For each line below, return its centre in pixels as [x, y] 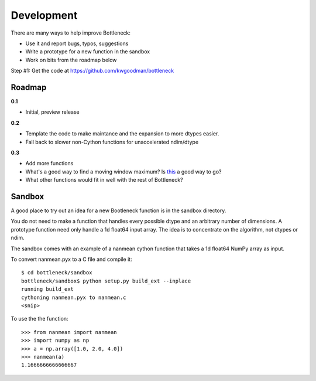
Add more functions [49, 164]
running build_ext [48, 289]
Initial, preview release [52, 112]
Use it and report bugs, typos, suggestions [77, 43]
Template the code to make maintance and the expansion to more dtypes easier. [122, 134]
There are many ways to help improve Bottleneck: [71, 33]
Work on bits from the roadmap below [71, 60]
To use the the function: [39, 319]
